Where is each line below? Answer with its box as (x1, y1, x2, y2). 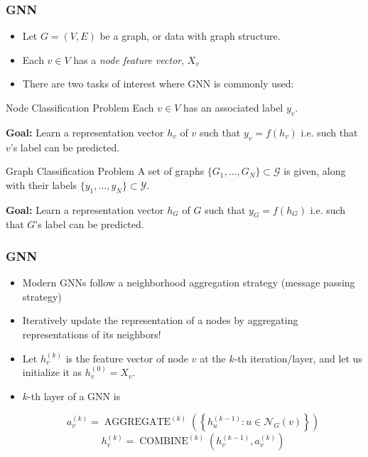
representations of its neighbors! (22, 326, 161, 341)
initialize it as (22, 365, 82, 380)
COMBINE (139, 436, 189, 447)
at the (200, 350, 226, 365)
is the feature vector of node (65, 350, 189, 365)
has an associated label (183, 100, 283, 114)
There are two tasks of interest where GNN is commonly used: (22, 76, 294, 91)
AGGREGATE (104, 417, 171, 428)
